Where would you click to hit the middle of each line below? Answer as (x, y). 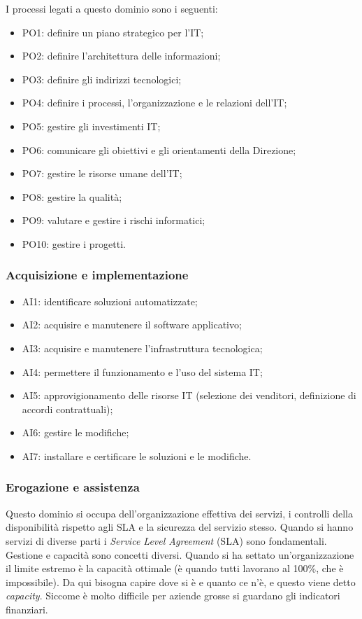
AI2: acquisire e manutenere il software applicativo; (132, 325)
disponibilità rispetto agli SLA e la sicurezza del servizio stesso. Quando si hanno (180, 527)
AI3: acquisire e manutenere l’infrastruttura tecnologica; (142, 348)
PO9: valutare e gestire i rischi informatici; (114, 220)
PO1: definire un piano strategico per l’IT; (113, 32)
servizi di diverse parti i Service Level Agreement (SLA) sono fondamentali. (166, 540)
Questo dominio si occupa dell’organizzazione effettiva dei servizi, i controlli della (179, 513)
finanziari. (27, 609)
